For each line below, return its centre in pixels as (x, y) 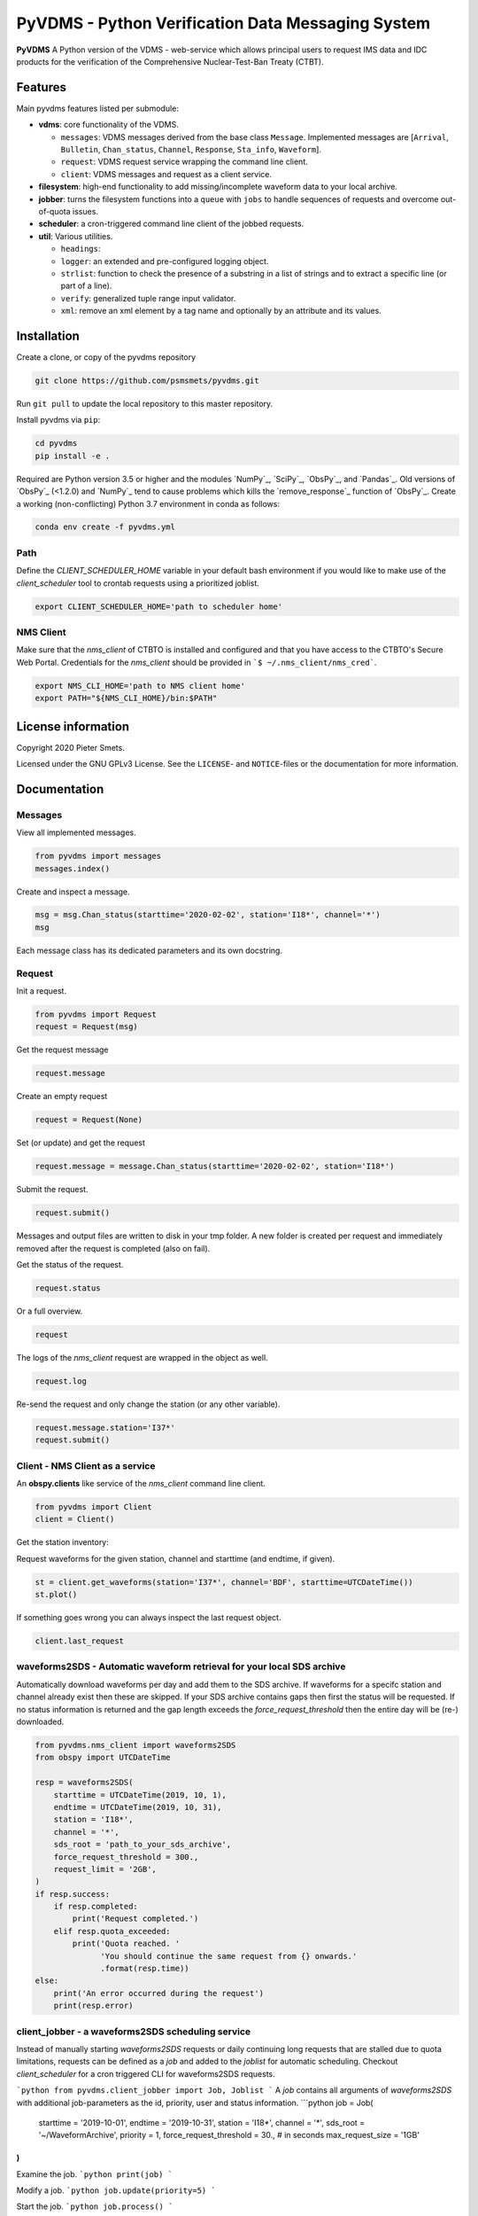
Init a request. (41, 991)
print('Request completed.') (135, 1919)
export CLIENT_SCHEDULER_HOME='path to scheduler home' (159, 606)
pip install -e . (73, 456)
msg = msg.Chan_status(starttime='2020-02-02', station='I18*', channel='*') (208, 915)
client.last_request (79, 1641)
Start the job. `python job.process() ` (95, 2206)
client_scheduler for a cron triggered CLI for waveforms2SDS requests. (146, 2073)
